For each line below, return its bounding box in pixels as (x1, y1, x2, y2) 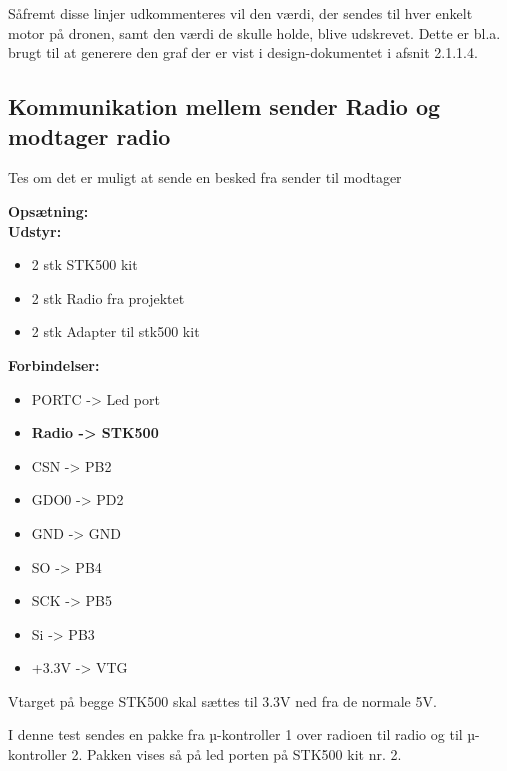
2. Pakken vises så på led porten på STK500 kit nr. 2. (71, 744, 402, 765)
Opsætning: (8, 200, 89, 221)
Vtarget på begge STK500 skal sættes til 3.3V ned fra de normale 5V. (8, 690, 437, 711)
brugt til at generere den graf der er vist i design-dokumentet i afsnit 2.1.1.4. (8, 42, 478, 63)
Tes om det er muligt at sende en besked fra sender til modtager (8, 167, 402, 188)
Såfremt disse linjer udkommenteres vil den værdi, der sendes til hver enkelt (8, 3, 473, 23)
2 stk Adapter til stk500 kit (31, 321, 200, 342)
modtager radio (8, 120, 171, 151)
